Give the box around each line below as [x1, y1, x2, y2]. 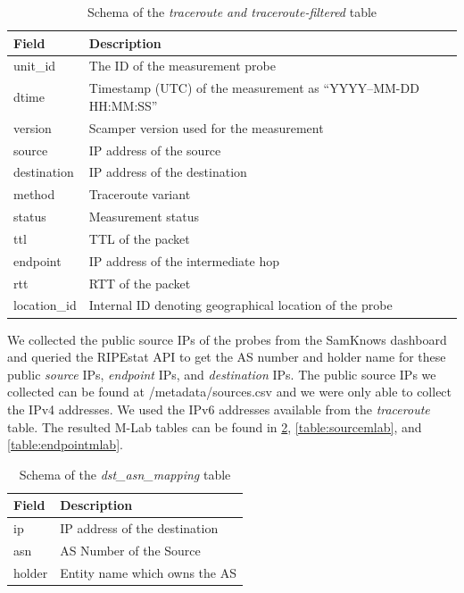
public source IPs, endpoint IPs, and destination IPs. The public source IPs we [7, 364, 436, 383]
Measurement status [88, 207, 199, 226]
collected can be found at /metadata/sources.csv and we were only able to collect [7, 382, 452, 401]
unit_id [13, 56, 56, 75]
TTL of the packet [88, 229, 190, 247]
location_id [13, 296, 77, 314]
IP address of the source [88, 140, 221, 159]
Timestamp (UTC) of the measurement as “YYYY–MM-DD [88, 79, 419, 97]
